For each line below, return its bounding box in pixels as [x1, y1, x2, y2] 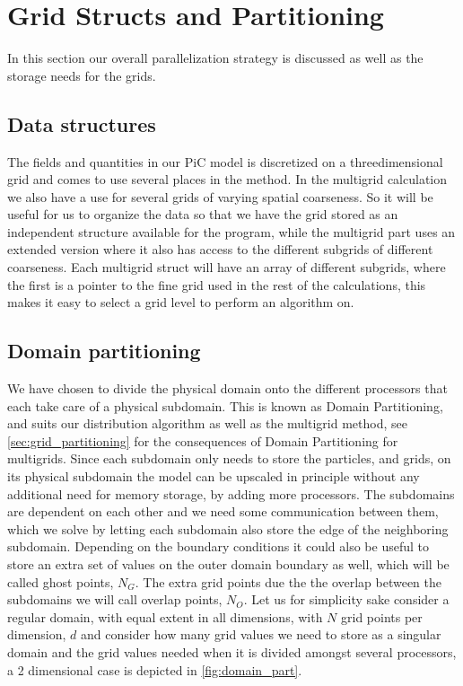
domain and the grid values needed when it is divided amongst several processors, [7, 642, 457, 661]
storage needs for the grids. [7, 66, 156, 84]
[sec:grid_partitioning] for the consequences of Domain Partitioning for [7, 431, 398, 450]
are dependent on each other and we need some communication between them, [7, 502, 439, 521]
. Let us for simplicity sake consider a [243, 590, 450, 609]
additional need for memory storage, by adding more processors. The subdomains [7, 484, 455, 503]
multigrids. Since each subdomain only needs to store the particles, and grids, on [7, 449, 451, 468]
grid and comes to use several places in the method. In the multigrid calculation [7, 170, 448, 189]
